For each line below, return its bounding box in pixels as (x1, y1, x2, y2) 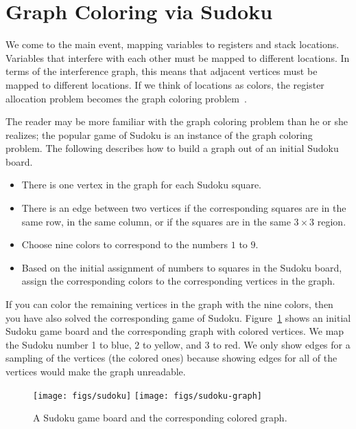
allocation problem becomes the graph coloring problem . (5, 91, 247, 105)
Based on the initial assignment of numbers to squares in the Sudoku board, (21, 260, 342, 274)
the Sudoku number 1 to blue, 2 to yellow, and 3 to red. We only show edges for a (5, 337, 351, 351)
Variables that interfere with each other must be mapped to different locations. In (5, 50, 350, 65)
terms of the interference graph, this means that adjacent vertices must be (5, 64, 318, 78)
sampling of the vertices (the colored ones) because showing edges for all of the (5, 351, 337, 365)
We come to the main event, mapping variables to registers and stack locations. (5, 37, 340, 52)
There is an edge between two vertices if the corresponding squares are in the (21, 201, 346, 215)
